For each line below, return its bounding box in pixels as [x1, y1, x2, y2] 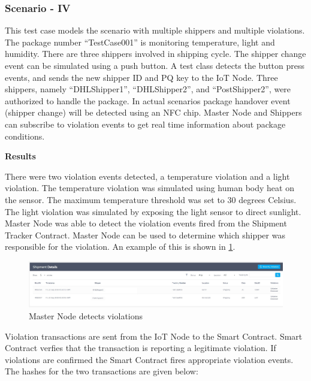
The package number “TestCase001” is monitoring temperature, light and [5, 35, 275, 48]
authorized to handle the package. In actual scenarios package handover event [5, 94, 291, 107]
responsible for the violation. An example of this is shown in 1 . [5, 240, 235, 253]
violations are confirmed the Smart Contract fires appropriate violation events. [5, 353, 294, 365]
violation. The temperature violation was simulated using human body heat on [5, 182, 294, 194]
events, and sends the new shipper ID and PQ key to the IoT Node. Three [5, 71, 278, 83]
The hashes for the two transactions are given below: [5, 365, 198, 377]
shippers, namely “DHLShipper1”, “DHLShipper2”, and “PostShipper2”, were [5, 83, 291, 95]
